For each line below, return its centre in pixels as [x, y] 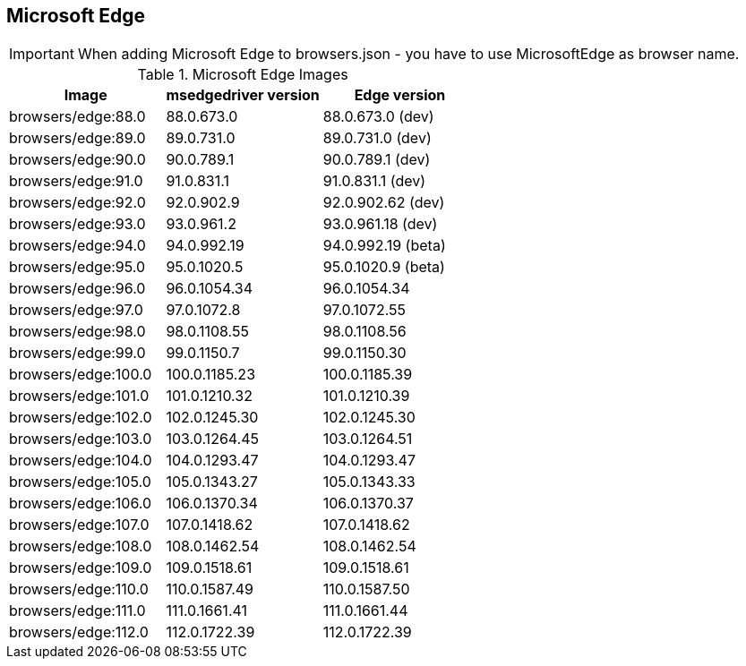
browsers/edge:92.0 [77, 203]
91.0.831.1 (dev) [374, 181]
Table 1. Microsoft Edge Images [243, 75]
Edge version [400, 95]
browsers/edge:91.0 [76, 181]
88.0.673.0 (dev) [378, 117]
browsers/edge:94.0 [77, 246]
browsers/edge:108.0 [81, 546]
